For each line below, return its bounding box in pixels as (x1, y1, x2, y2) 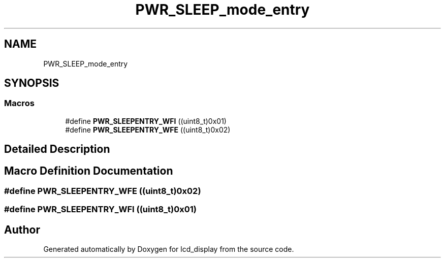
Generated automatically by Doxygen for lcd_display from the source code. (43, 245, 294, 254)
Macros (4, 98, 35, 109)
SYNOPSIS (4, 77, 59, 90)
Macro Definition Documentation (4, 164, 173, 177)
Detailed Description (4, 143, 110, 156)
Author (4, 223, 40, 236)
